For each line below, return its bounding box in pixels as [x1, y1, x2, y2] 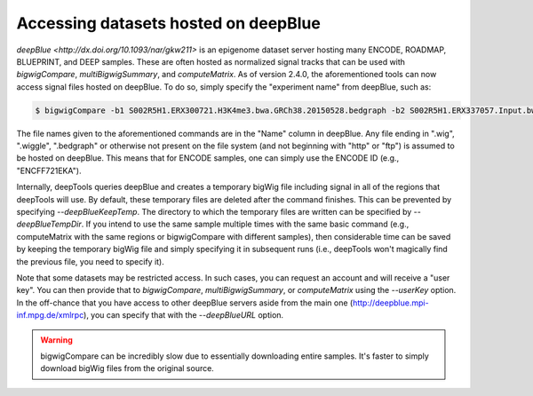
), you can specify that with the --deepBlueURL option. [83, 310, 284, 321]
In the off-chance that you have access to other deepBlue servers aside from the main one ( [16, 297, 354, 308]
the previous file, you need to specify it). [16, 256, 164, 266]
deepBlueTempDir [16, 218, 82, 230]
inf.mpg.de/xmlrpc [16, 310, 84, 321]
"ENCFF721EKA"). [16, 165, 82, 176]
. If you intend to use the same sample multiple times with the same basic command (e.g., [81, 218, 410, 230]
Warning [40, 334, 73, 345]
